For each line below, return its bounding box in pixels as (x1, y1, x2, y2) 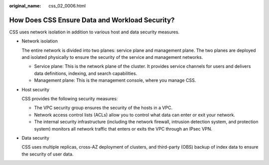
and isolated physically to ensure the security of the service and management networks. (21, 54, 203, 60)
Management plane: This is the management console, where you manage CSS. (34, 77, 196, 83)
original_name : (9, 3, 41, 8)
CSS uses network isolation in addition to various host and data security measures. (9, 29, 180, 35)
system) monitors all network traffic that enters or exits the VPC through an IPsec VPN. (34, 126, 213, 132)
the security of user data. (21, 151, 74, 157)
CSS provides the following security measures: (21, 96, 118, 102)
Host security (21, 86, 50, 92)
